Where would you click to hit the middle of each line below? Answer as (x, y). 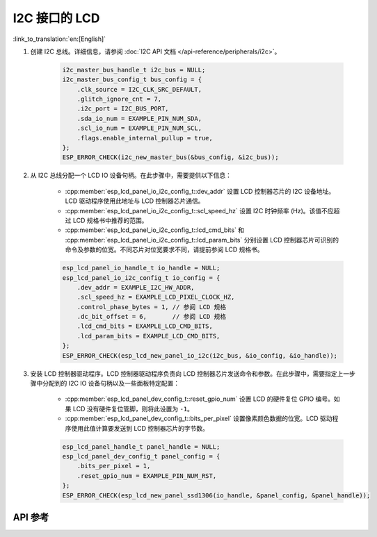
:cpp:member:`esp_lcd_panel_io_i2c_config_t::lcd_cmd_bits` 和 (155, 230)
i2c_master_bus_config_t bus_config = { (132, 80)
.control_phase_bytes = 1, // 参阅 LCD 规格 (151, 307)
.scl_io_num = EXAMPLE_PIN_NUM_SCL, (139, 128)
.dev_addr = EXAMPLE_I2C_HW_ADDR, (136, 287)
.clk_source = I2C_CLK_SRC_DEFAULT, (139, 89)
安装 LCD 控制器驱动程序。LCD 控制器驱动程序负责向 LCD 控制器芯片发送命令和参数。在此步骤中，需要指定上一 (190, 373)
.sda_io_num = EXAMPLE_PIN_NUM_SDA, (139, 118)
